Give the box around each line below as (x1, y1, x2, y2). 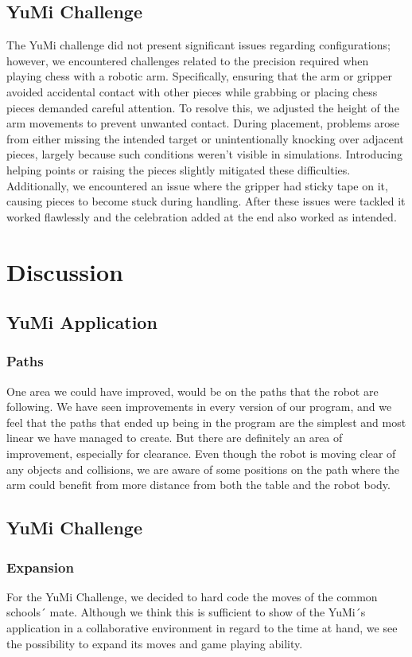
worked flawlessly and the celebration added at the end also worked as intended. (6, 208, 397, 225)
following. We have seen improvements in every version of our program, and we (6, 398, 392, 415)
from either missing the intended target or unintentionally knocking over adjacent (6, 130, 404, 147)
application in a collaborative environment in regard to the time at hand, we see (6, 620, 398, 636)
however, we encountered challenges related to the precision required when (6, 52, 369, 68)
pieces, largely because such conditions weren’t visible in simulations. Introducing (6, 146, 403, 162)
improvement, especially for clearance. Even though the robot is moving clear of (6, 445, 396, 462)
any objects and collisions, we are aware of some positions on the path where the (6, 460, 400, 477)
